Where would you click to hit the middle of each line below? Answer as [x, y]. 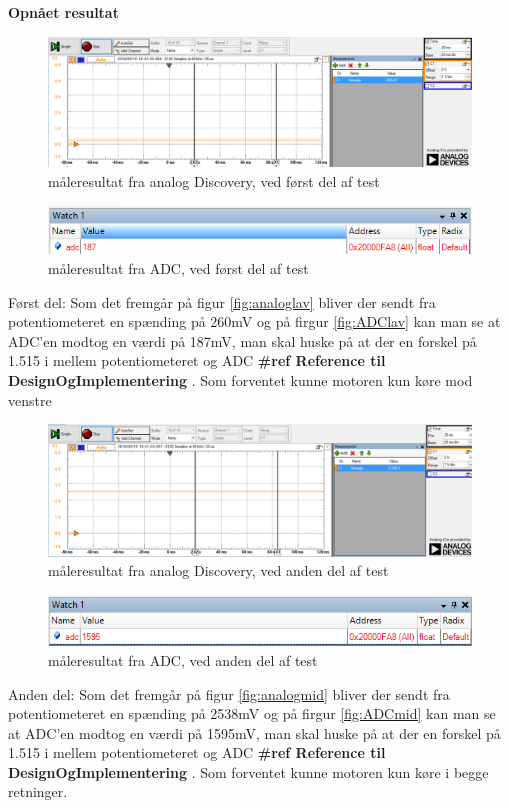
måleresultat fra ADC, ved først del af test [178, 268]
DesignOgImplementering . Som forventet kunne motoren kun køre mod [240, 380]
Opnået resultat [63, 12]
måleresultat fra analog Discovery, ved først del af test [214, 181]
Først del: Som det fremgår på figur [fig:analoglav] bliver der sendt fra [222, 301]
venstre [30, 399]
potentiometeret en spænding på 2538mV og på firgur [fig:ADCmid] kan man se [252, 713]
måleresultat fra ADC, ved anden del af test [183, 659]
